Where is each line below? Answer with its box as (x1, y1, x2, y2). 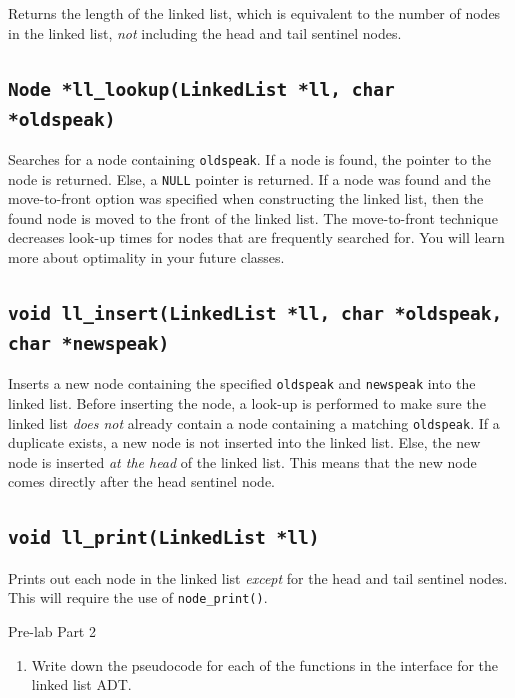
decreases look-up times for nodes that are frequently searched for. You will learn (8, 227, 505, 248)
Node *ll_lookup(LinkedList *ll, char (8, 78, 395, 100)
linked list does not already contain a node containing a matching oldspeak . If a (8, 412, 500, 433)
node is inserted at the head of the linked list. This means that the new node (8, 451, 477, 472)
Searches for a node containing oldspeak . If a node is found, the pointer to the (8, 148, 492, 169)
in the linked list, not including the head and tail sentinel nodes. (8, 22, 402, 43)
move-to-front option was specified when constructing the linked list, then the (8, 188, 484, 209)
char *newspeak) (8, 332, 170, 354)
